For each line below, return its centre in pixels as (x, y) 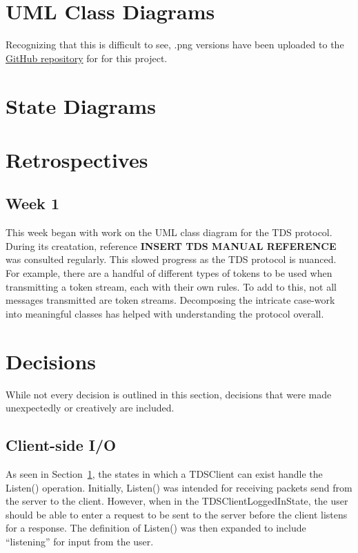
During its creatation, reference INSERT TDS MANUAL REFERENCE (171, 245)
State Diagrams (81, 105)
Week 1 (32, 203)
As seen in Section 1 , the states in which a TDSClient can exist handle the (164, 473)
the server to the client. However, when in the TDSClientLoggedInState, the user (177, 501)
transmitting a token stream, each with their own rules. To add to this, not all (171, 286)
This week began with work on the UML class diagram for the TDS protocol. (169, 232)
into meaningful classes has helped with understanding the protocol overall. (165, 313)
